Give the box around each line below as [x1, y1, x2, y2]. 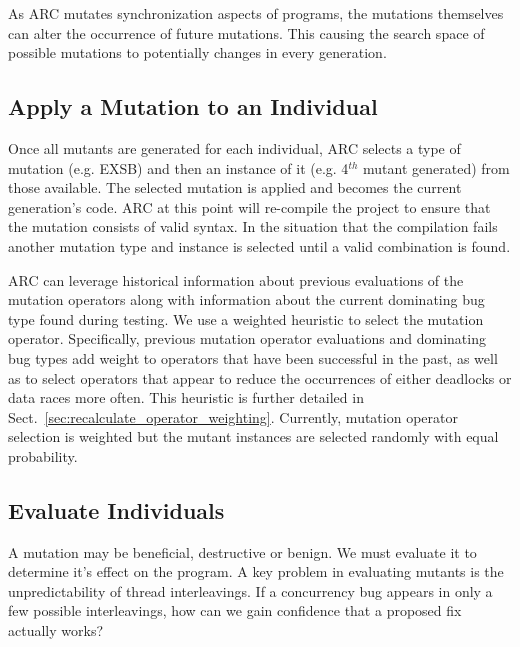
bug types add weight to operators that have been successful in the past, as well [8, 347, 498, 368]
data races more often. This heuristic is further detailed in [8, 387, 364, 408]
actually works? [8, 620, 104, 641]
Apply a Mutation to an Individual [8, 91, 378, 122]
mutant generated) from [363, 157, 510, 178]
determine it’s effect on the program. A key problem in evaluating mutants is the [8, 561, 504, 582]
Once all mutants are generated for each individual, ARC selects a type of [8, 137, 461, 158]
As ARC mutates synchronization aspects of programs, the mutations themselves [8, 3, 504, 23]
